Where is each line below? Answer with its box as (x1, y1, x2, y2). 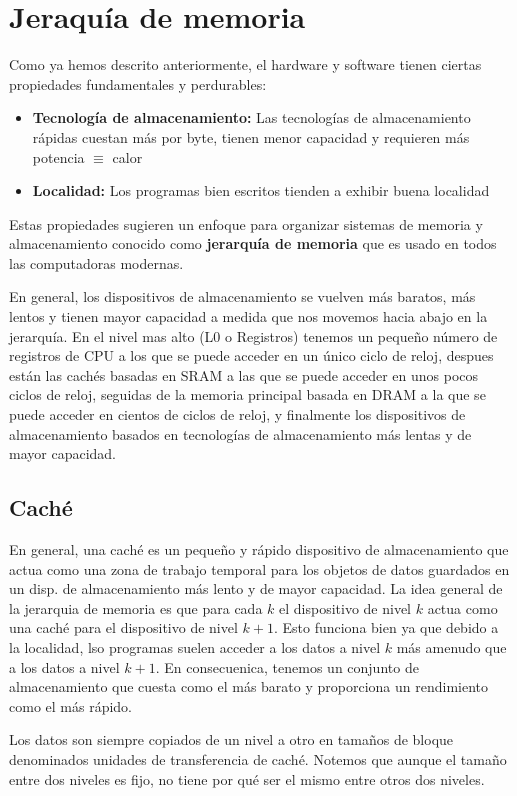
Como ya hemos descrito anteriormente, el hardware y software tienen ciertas (9, 54, 482, 75)
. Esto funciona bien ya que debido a (273, 617, 499, 638)
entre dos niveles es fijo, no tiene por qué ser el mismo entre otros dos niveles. (9, 768, 485, 789)
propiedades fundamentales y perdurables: (9, 73, 267, 94)
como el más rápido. (9, 695, 132, 716)
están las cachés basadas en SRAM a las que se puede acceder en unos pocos (9, 364, 479, 385)
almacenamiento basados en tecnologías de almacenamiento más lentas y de (9, 423, 472, 444)
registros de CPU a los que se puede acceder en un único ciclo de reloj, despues (9, 345, 494, 366)
